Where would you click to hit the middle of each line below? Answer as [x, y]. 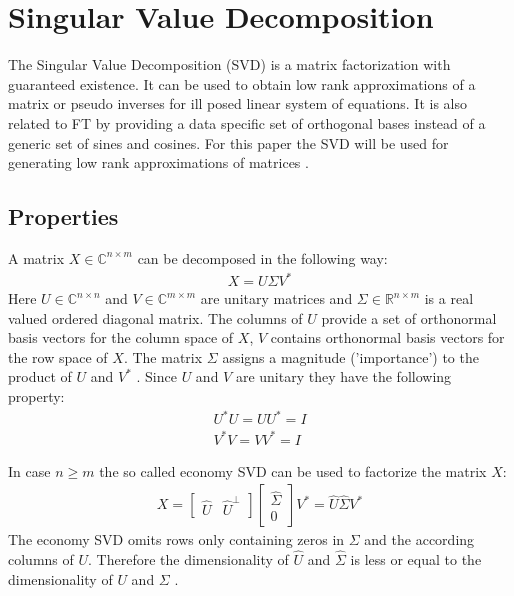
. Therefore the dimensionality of [188, 559]
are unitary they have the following [343, 376]
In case [29, 470]
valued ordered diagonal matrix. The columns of [155, 317]
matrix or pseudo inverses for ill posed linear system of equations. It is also [237, 103]
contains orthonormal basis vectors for [387, 337]
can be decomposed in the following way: [262, 257]
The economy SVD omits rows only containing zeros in [176, 539]
